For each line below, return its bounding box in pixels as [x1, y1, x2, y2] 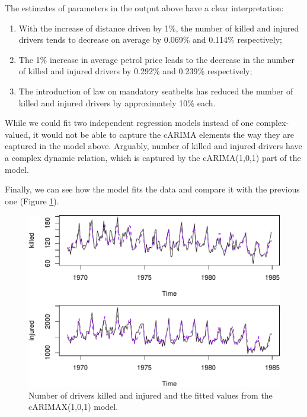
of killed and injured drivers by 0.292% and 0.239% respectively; [18, 65, 252, 77]
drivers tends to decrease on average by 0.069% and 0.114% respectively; [18, 33, 282, 46]
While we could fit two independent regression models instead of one [5, 116, 254, 129]
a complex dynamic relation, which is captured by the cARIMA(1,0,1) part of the [5, 151, 301, 163]
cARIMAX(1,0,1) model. [28, 400, 119, 413]
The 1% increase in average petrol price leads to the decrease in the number [18, 53, 295, 65]
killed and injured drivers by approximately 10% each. [18, 96, 216, 109]
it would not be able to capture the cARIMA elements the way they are [33, 128, 294, 140]
